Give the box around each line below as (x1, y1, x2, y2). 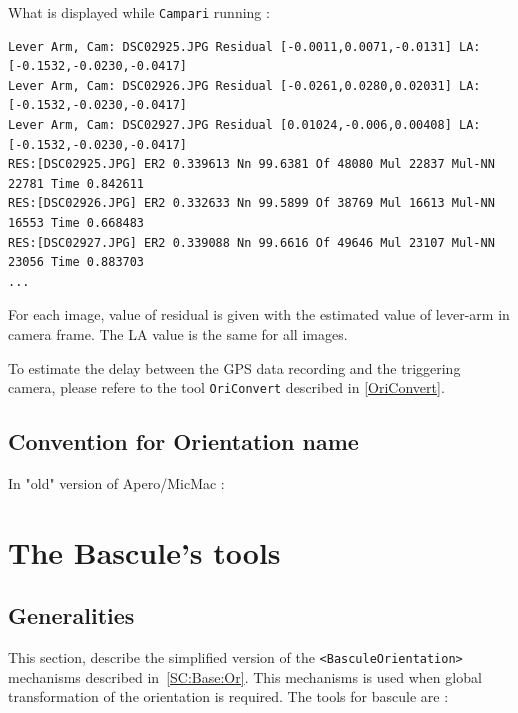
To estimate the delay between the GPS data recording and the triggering (8, 357, 461, 378)
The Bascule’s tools (8, 531, 281, 572)
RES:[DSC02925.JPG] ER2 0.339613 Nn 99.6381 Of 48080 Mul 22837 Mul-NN (8, 157, 495, 172)
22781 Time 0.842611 (8, 176, 145, 191)
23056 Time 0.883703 (8, 255, 145, 270)
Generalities (8, 600, 135, 631)
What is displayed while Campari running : (8, 2, 270, 22)
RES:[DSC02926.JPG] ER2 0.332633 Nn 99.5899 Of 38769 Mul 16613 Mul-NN (8, 196, 495, 211)
